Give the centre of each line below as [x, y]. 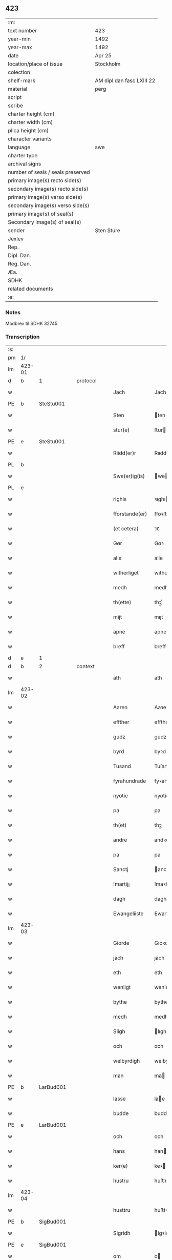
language [19, 147]
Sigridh [122, 1233]
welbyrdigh [127, 1061]
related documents [30, 288]
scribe [15, 106]
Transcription [23, 337]
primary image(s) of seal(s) [41, 214]
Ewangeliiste [128, 914]
